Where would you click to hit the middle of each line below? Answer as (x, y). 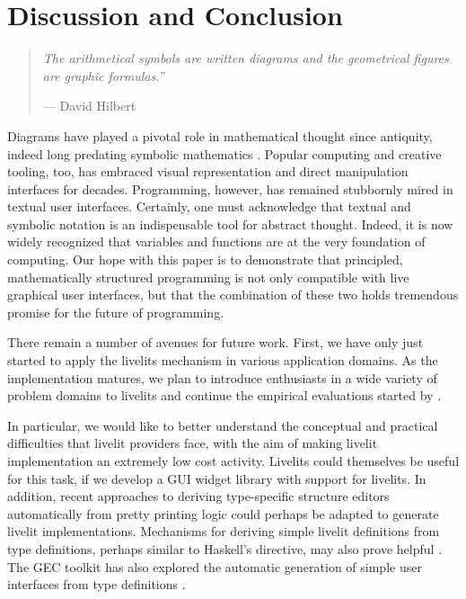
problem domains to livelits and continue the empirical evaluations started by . (224, 395)
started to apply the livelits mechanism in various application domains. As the (223, 360)
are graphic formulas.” (103, 75)
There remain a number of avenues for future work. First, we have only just (215, 342)
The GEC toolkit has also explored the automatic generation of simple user (215, 566)
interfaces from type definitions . (97, 584)
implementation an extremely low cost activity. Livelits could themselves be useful (233, 460)
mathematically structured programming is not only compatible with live (208, 277)
